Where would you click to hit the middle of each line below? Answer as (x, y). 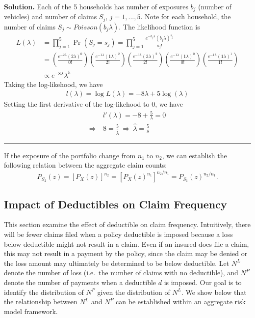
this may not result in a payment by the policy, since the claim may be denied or (126, 253)
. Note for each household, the (186, 16)
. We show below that (214, 292)
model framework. (31, 311)
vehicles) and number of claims (51, 16)
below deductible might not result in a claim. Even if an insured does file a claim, (127, 244)
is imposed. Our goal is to (203, 282)
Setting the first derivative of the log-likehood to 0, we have (93, 104)
